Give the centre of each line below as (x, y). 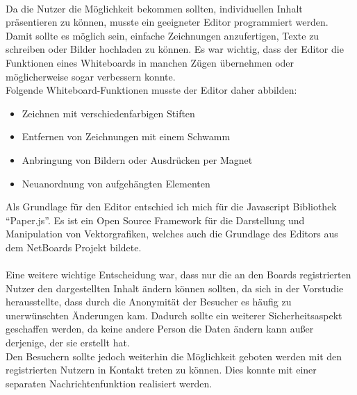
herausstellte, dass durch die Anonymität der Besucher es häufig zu (149, 302)
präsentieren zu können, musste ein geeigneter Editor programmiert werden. (167, 22)
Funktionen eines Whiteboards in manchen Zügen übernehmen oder (150, 62)
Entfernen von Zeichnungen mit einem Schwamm (126, 136)
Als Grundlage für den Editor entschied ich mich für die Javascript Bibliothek (171, 207)
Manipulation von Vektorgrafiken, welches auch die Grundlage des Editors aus (172, 234)
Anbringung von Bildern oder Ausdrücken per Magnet (137, 159)
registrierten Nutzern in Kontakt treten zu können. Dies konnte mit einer (161, 370)
